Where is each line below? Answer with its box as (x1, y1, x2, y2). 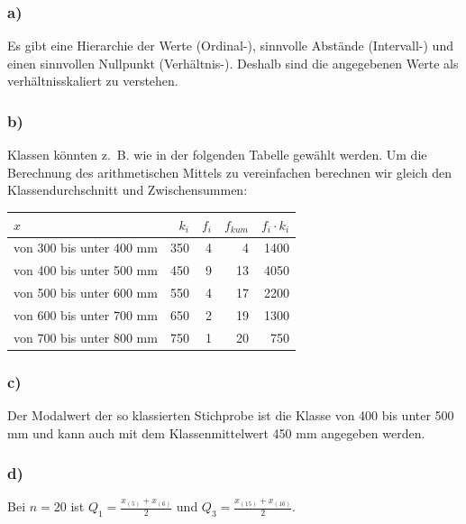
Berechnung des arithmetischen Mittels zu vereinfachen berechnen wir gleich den (7, 162, 452, 181)
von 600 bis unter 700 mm (14, 305, 158, 324)
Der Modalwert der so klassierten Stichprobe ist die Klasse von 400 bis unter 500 (7, 406, 454, 425)
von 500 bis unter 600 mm (14, 283, 158, 302)
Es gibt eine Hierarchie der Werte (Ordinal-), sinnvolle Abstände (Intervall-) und (7, 36, 453, 55)
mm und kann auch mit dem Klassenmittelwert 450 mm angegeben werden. (7, 423, 425, 442)
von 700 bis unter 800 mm (14, 327, 158, 346)
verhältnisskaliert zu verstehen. (7, 71, 178, 90)
